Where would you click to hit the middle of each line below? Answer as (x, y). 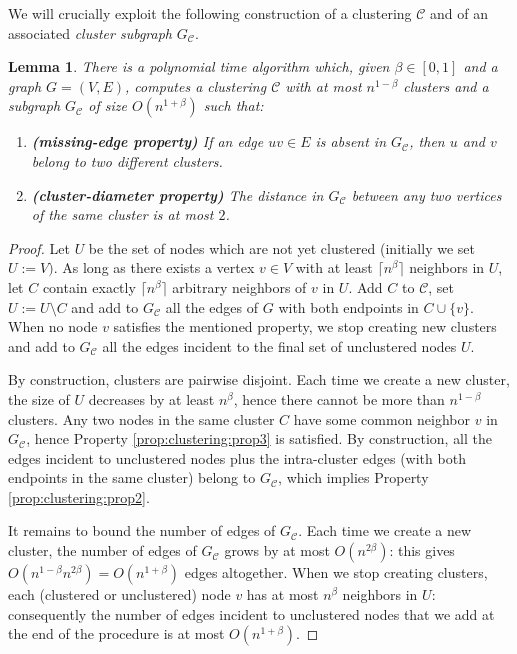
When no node (53, 326)
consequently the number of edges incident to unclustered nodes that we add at (251, 613)
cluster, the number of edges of (102, 550)
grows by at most (277, 550)
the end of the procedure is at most (116, 633)
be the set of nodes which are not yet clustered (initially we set (281, 247)
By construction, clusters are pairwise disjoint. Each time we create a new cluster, (259, 379)
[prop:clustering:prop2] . (79, 496)
